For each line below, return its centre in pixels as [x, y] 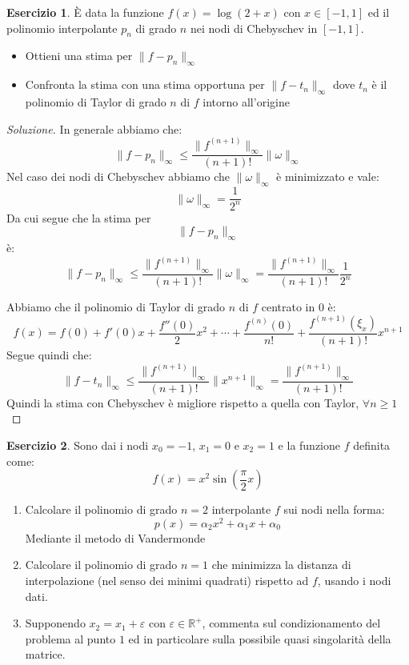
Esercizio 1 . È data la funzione [85, 12]
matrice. [45, 654]
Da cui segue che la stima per [79, 217]
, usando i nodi [354, 581]
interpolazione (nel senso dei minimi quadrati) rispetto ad [167, 581]
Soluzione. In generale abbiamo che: [94, 128]
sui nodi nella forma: [334, 509]
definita [372, 445]
